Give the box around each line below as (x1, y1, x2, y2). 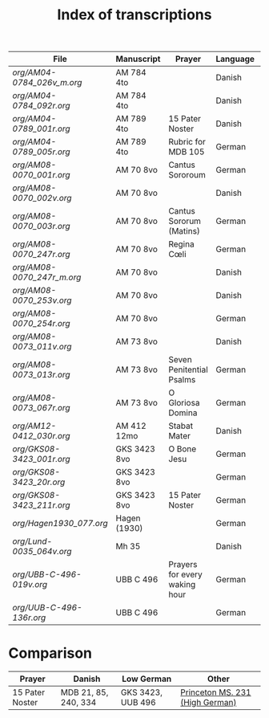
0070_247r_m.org (12, 271, 82, 283)
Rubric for (167, 137, 207, 148)
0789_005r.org (12, 146, 70, 157)
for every (167, 569, 203, 580)
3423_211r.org (12, 500, 70, 511)
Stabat (167, 420, 194, 431)
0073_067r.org (12, 402, 70, 414)
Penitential (167, 364, 208, 375)
